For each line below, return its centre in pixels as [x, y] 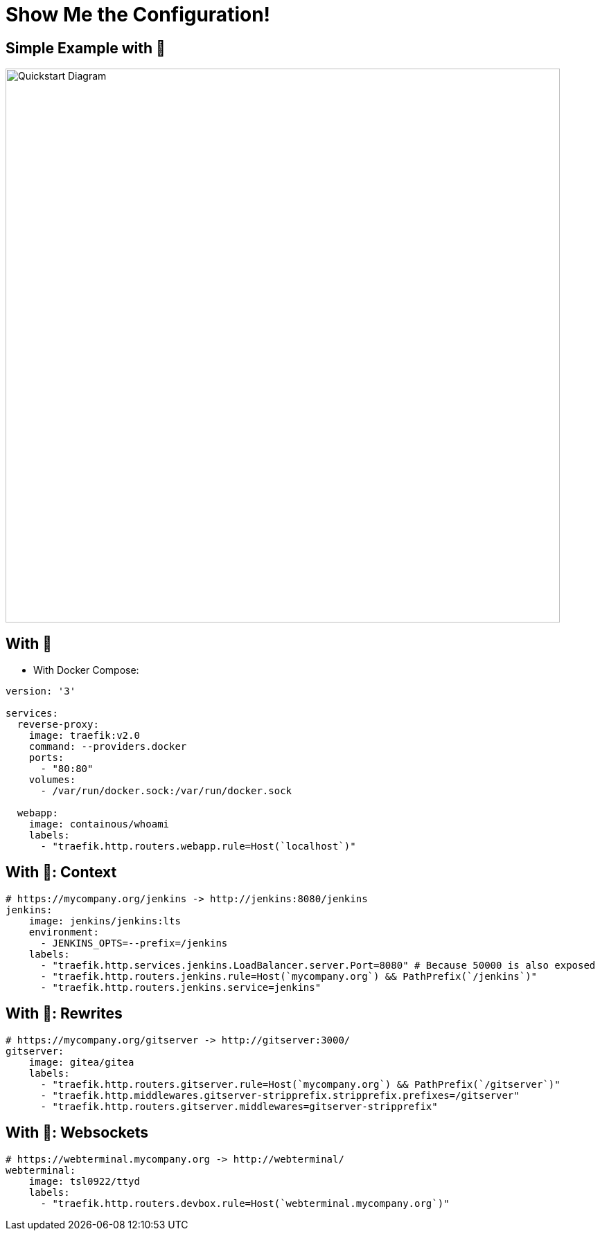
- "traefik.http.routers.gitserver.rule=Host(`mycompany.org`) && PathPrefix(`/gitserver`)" [300, 1084]
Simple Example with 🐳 [86, 48]
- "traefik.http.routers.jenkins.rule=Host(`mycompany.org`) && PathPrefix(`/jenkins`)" [289, 976]
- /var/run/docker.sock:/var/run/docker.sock [166, 791]
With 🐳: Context [61, 872]
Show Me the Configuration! [138, 15]
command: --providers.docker [108, 747]
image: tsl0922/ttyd [84, 1181]
